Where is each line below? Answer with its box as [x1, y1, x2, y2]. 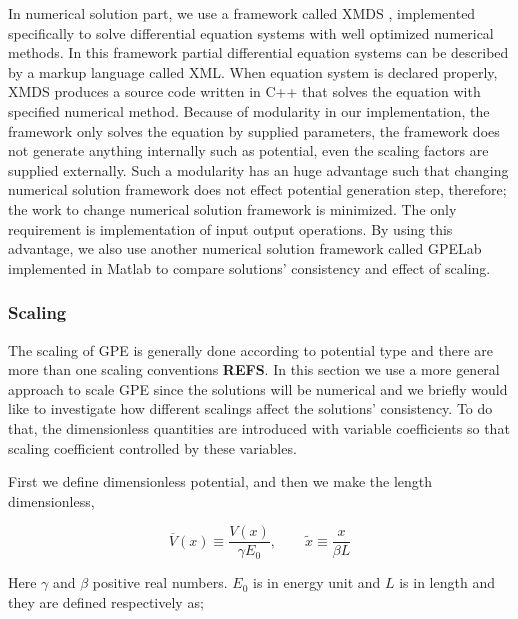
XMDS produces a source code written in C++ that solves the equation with [8, 81, 481, 102]
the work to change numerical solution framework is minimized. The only [8, 198, 457, 219]
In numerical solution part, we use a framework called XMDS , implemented [8, 3, 476, 23]
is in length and [399, 572, 495, 593]
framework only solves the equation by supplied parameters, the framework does [8, 120, 500, 141]
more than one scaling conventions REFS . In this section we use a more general [8, 359, 500, 380]
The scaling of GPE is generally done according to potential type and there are [8, 339, 493, 360]
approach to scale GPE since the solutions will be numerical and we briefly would [8, 378, 508, 399]
